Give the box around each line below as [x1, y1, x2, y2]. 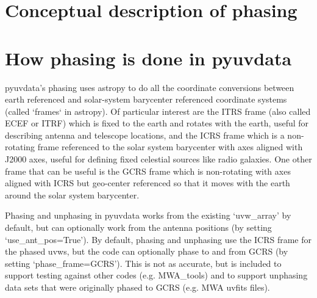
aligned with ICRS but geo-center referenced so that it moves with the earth [5, 176, 290, 189]
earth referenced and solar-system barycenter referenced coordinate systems [5, 93, 287, 106]
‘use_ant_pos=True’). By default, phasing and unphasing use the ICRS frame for [5, 233, 312, 245]
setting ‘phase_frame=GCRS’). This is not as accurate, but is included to [5, 256, 282, 269]
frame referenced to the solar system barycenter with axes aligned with [37, 140, 303, 153]
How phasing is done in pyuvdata [5, 45, 292, 70]
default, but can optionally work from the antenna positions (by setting [5, 221, 272, 234]
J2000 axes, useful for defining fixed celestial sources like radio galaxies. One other [5, 153, 312, 165]
